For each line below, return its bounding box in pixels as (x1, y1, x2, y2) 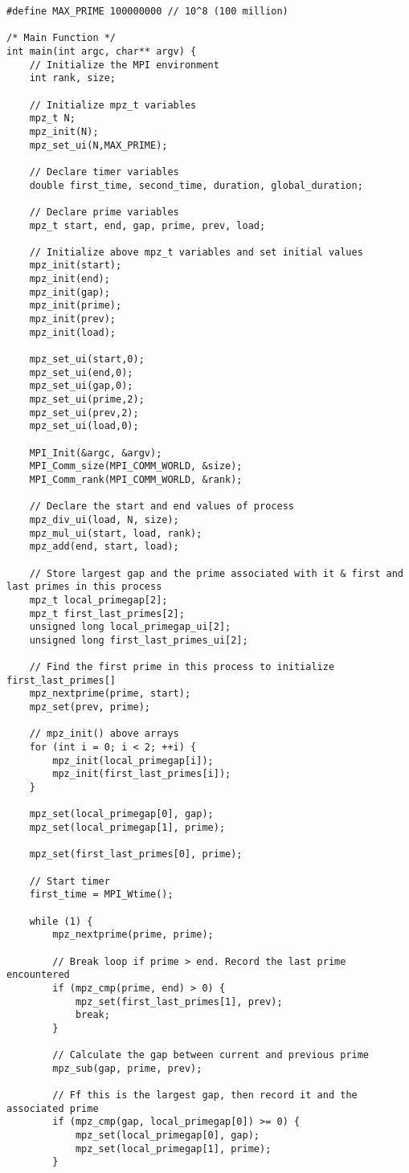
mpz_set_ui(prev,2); (29, 407, 139, 419)
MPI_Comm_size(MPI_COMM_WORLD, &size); (29, 460, 243, 472)
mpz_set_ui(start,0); (29, 354, 145, 366)
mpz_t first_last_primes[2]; (29, 607, 185, 619)
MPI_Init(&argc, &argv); (29, 447, 162, 459)
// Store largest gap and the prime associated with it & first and (29, 567, 403, 579)
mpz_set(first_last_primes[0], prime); (29, 848, 243, 860)
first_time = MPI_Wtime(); (29, 889, 174, 901)
